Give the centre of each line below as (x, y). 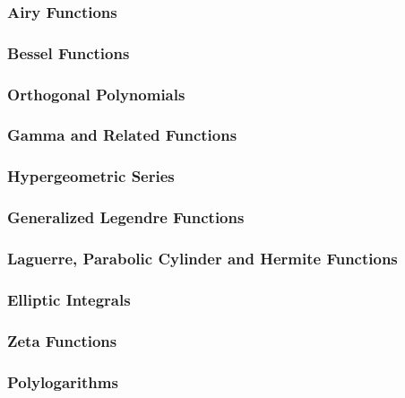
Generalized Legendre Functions (126, 217)
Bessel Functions (69, 52)
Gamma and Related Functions (122, 135)
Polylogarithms (63, 381)
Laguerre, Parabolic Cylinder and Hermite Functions (202, 258)
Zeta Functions (62, 340)
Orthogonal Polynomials (96, 94)
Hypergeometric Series (91, 176)
